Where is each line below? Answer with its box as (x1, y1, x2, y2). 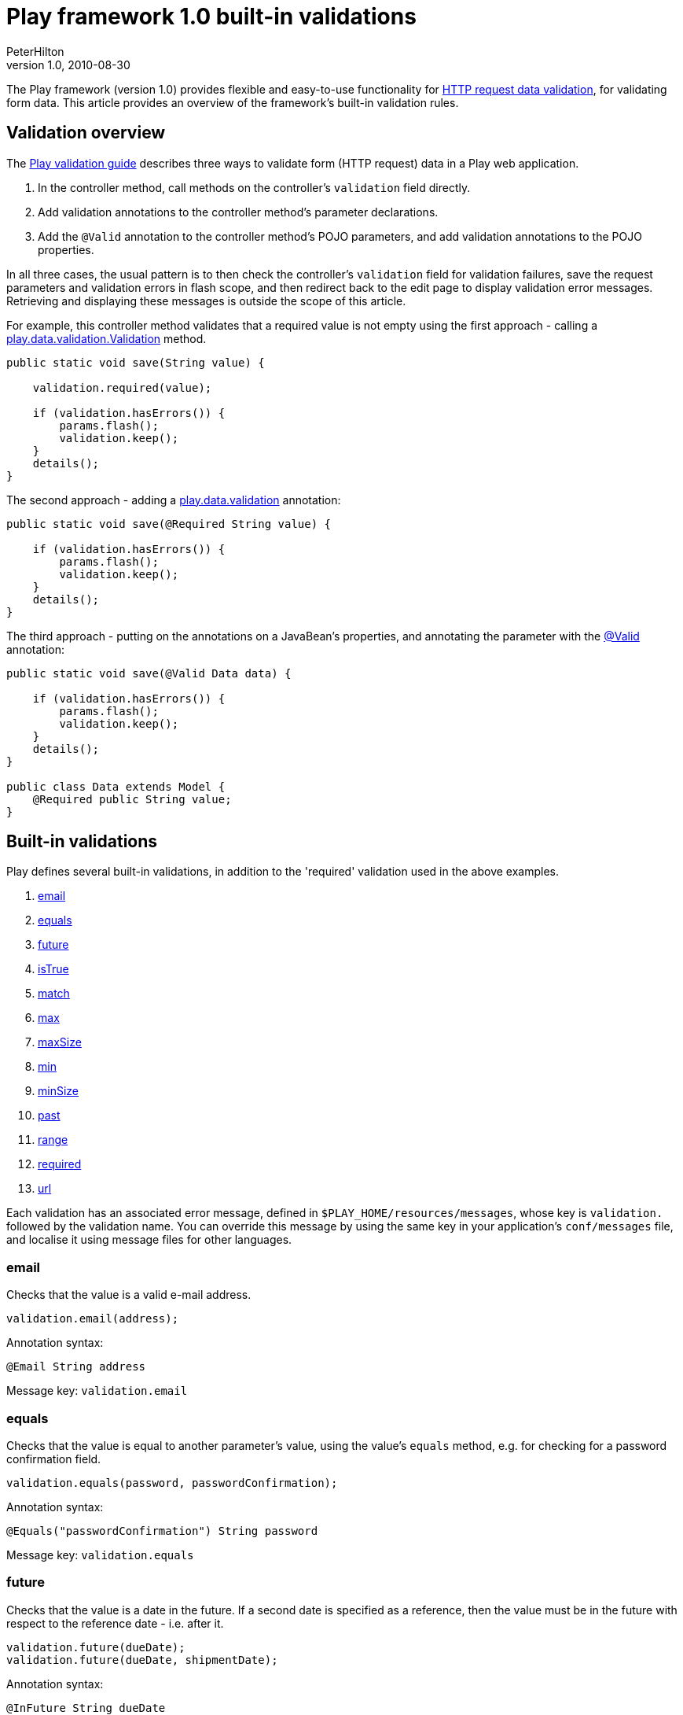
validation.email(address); (6, 1312, 179, 1326)
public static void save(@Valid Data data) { (6, 666, 292, 680)
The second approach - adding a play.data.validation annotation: (6, 492, 341, 507)
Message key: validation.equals (6, 1547, 194, 1562)
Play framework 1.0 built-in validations (6, 3, 417, 30)
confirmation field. (6, 1451, 101, 1466)
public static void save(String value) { (6, 356, 265, 369)
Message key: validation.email (6, 1384, 188, 1398)
